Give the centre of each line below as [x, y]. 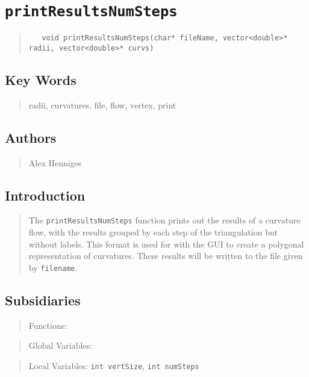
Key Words [41, 79]
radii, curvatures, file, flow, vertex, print [102, 104]
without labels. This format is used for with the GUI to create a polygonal [166, 244]
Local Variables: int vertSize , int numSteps [114, 365]
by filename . [53, 267]
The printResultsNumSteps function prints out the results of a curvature [164, 220]
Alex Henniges [55, 162]
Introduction [45, 195]
